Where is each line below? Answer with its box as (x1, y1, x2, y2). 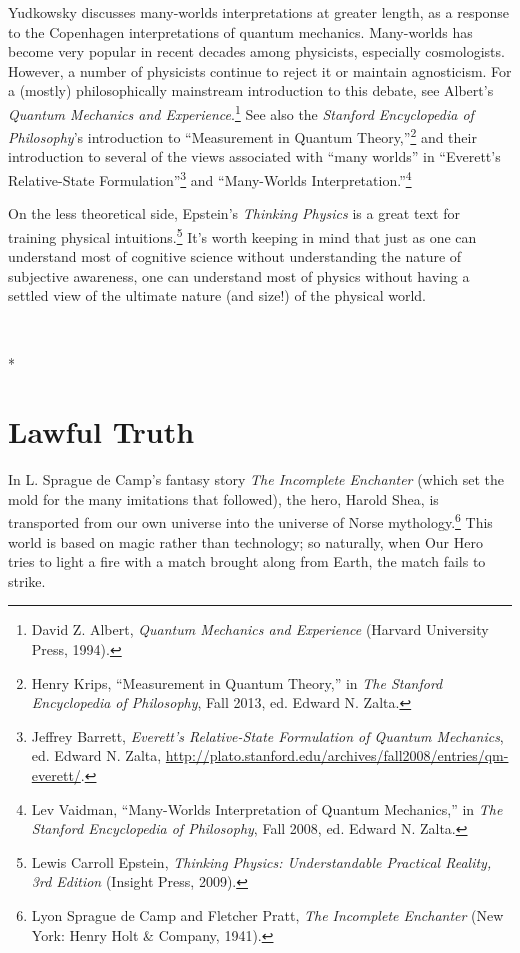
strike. (8, 570, 46, 591)
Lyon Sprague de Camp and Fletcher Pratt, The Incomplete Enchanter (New (31, 905, 504, 925)
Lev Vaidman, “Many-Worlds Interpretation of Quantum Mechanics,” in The (31, 798, 503, 819)
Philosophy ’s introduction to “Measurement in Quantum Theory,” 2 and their (8, 124, 477, 147)
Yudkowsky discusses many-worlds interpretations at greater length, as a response (8, 2, 510, 22)
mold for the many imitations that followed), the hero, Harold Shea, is (8, 488, 439, 509)
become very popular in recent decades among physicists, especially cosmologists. (8, 41, 505, 62)
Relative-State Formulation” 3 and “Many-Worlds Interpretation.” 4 (8, 167, 412, 190)
